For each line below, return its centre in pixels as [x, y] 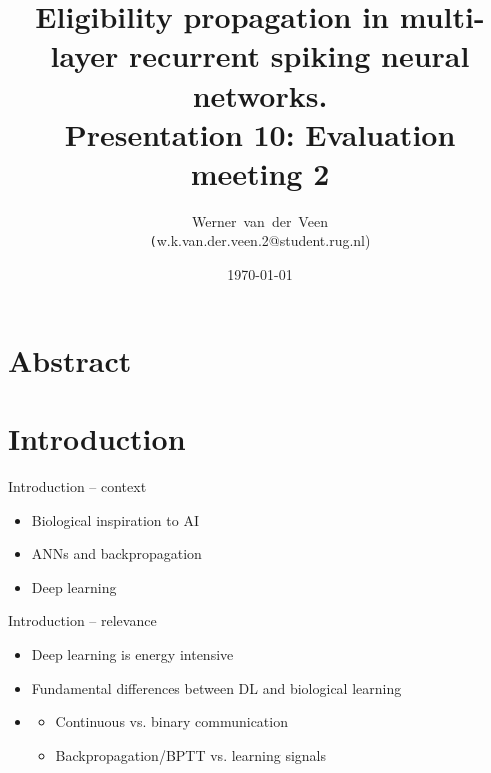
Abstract [70, 359]
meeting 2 [260, 172]
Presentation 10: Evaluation [260, 133]
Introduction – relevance [82, 620]
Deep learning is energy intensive [132, 654]
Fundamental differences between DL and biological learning [216, 687]
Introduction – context [77, 486]
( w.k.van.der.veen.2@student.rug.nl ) [260, 240]
